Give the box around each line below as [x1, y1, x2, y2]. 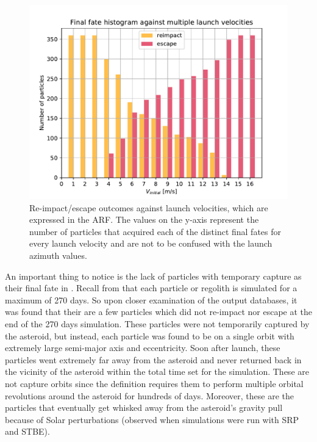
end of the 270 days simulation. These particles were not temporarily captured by [5, 317, 310, 330]
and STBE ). [5, 425, 50, 438]
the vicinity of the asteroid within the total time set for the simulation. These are [5, 365, 309, 378]
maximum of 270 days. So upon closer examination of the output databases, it [5, 293, 297, 306]
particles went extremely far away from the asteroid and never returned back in [5, 353, 302, 366]
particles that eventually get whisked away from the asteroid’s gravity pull [5, 401, 283, 414]
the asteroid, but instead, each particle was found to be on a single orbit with [5, 329, 294, 342]
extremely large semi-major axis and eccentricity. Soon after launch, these [5, 341, 280, 354]
